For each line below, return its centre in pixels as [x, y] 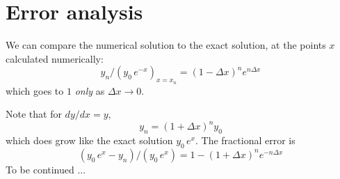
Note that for [34, 114]
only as [90, 90]
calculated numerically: [55, 58]
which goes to [35, 90]
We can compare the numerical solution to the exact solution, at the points [166, 45]
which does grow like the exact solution [89, 140]
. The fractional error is [245, 140]
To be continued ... [46, 169]
